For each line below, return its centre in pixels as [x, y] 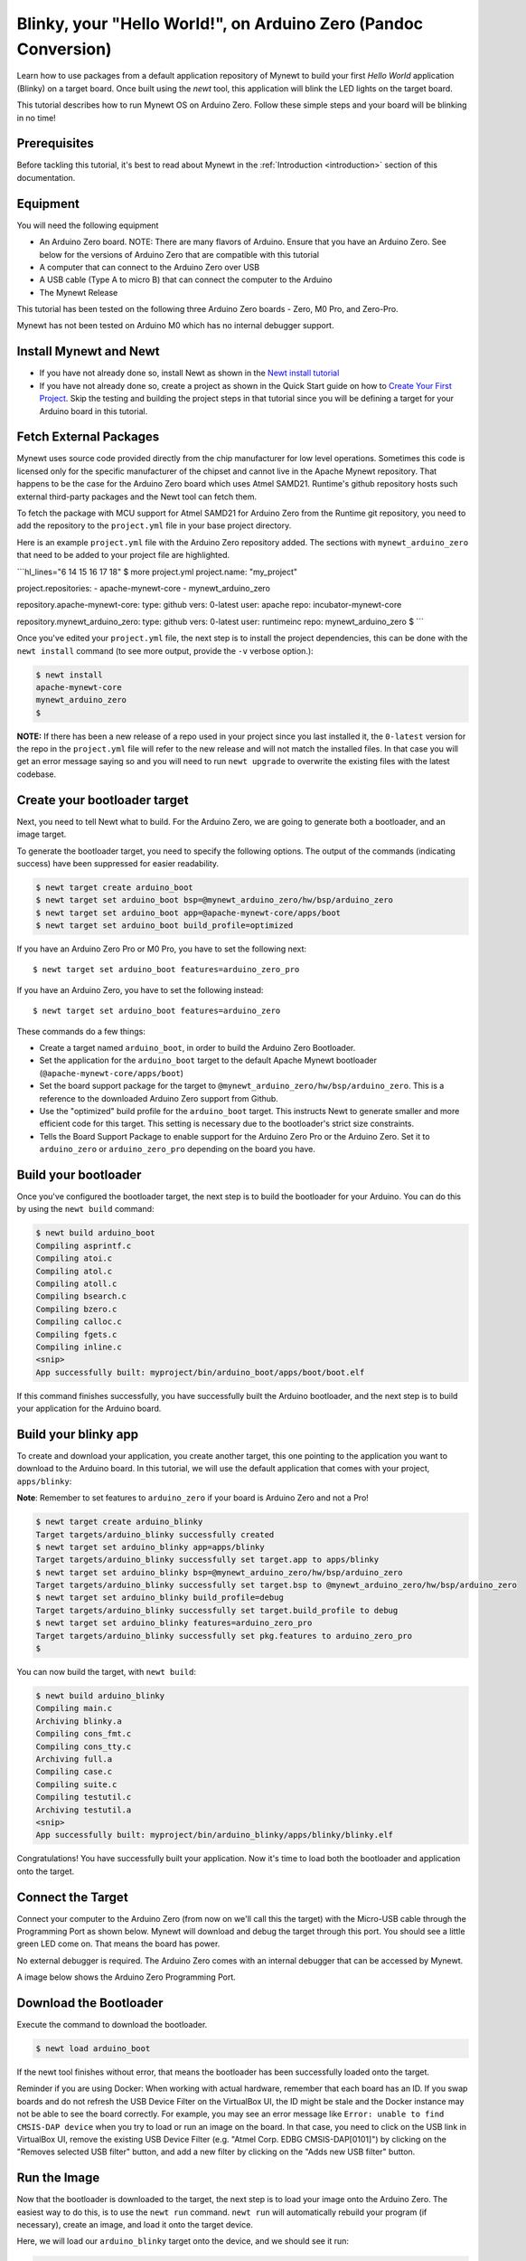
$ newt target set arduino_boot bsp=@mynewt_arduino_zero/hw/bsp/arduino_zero [214, 900]
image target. [42, 834]
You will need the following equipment [88, 225]
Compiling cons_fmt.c [84, 1734]
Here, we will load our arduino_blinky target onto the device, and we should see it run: [183, 2241]
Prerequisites [55, 143]
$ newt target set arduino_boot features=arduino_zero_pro [166, 970]
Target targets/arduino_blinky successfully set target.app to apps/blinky [207, 1560]
